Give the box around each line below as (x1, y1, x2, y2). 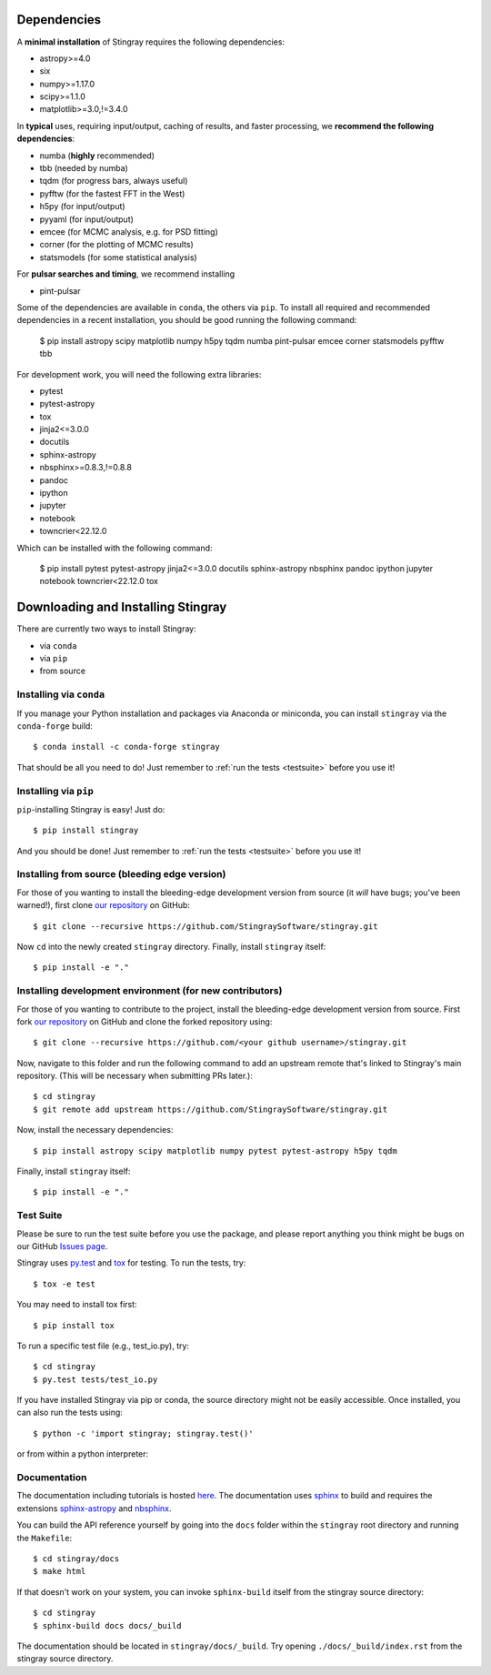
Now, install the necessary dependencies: (16, 1125, 174, 1135)
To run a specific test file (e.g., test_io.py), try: (16, 1340, 190, 1351)
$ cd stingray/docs (33, 1553, 120, 1564)
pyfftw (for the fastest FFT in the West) (39, 187, 185, 199)
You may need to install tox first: (16, 1299, 137, 1310)
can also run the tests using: (16, 1407, 123, 1418)
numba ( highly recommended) (39, 150, 155, 161)
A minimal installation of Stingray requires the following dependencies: (16, 36, 286, 47)
